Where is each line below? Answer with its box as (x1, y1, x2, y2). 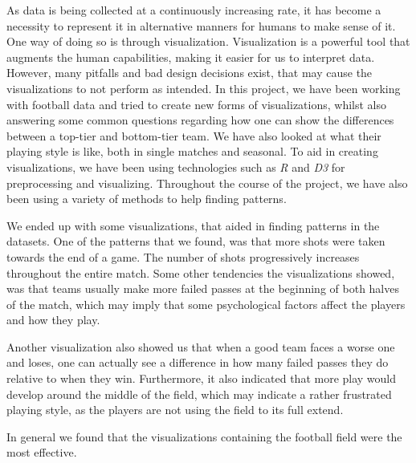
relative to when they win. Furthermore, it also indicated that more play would (6, 370, 397, 387)
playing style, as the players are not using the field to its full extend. (6, 401, 344, 418)
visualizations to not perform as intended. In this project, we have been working (6, 79, 401, 96)
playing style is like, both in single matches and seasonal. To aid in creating (6, 143, 378, 160)
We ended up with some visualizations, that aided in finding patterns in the (6, 217, 380, 234)
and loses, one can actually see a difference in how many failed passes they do (6, 354, 389, 371)
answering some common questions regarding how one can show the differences (6, 112, 394, 128)
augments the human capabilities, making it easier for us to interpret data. (6, 48, 375, 65)
